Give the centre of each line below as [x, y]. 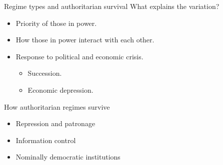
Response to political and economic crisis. [79, 56]
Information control [46, 140]
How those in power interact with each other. [85, 40]
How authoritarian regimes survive [57, 106]
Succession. [45, 73]
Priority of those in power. [56, 23]
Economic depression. [60, 89]
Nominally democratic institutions [68, 157]
